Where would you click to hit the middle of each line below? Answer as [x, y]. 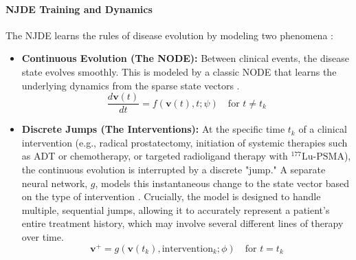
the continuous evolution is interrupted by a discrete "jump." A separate [174, 170]
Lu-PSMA [323, 157]
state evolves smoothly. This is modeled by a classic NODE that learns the [179, 71]
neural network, [55, 183]
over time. [43, 236]
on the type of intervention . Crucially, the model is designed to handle [171, 196]
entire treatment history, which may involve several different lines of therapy [182, 223]
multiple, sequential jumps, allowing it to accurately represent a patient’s [176, 209]
